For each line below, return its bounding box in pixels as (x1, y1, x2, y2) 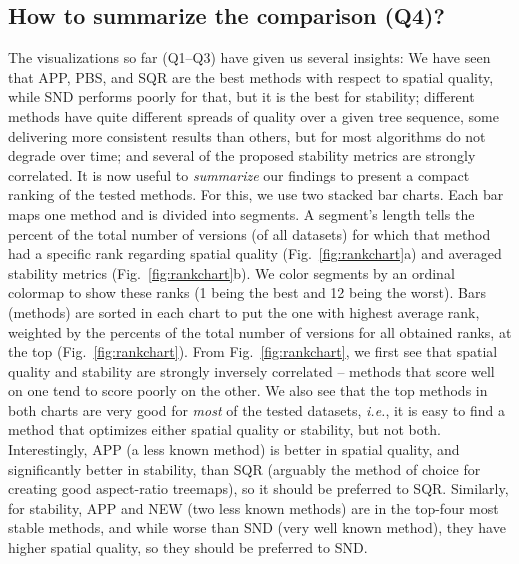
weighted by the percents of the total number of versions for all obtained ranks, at (8, 321, 512, 342)
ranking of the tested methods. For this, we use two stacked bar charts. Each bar (8, 184, 504, 205)
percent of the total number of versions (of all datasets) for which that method (8, 223, 491, 244)
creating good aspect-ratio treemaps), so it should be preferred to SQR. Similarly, (8, 478, 509, 499)
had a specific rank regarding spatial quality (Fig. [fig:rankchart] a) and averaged (8, 243, 502, 264)
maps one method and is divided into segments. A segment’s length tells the (8, 203, 475, 224)
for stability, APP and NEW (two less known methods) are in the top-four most (8, 497, 499, 518)
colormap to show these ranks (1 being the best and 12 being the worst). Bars (8, 282, 486, 303)
